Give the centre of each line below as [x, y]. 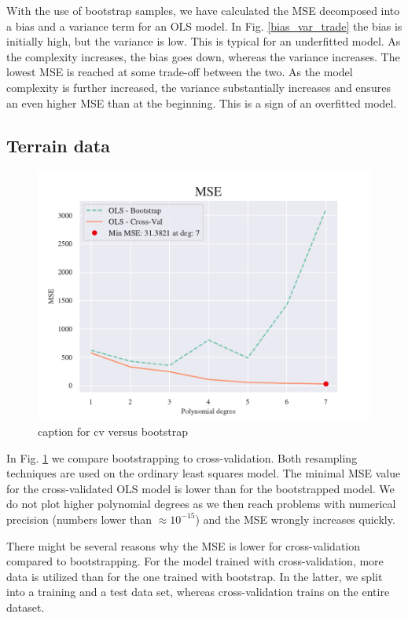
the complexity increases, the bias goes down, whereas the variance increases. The [203, 56]
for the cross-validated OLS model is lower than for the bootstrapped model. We [200, 488]
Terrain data [58, 145]
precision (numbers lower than [79, 519]
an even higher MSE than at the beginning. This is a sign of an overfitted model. [202, 102]
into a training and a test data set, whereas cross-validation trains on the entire [198, 592]
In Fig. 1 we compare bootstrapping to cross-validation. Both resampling [182, 457]
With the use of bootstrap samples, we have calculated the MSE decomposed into [203, 10]
